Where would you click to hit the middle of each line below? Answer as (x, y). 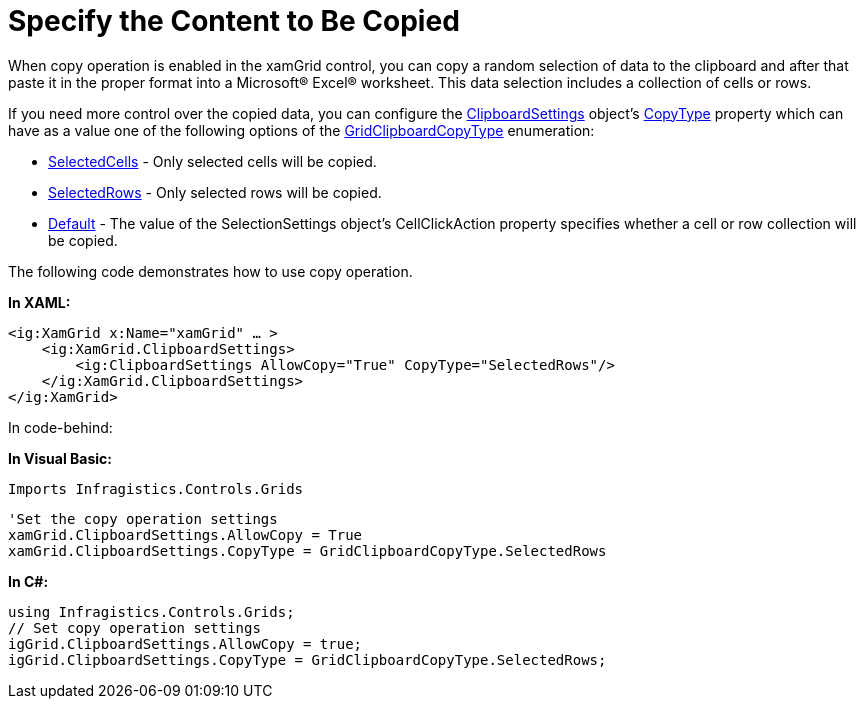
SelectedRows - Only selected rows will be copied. (215, 192)
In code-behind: (60, 427)
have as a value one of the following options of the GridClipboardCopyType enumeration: (301, 130)
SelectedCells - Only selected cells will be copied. (212, 161)
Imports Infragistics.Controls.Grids (156, 488)
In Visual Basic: (60, 458)
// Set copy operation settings (134, 627)
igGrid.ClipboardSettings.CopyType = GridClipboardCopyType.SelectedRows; (307, 659)
